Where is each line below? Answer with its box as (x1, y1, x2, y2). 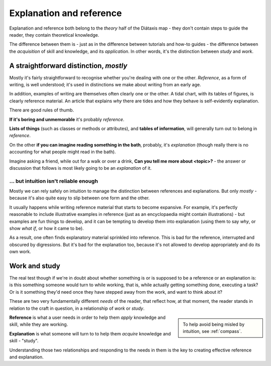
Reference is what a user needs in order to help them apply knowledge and (9, 314, 166, 321)
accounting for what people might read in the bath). (9, 149, 116, 155)
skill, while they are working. (9, 321, 68, 327)
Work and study (9, 262, 60, 270)
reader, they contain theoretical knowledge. (9, 32, 99, 38)
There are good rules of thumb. (9, 107, 74, 113)
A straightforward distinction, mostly (9, 61, 127, 70)
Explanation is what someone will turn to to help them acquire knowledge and (9, 330, 171, 336)
